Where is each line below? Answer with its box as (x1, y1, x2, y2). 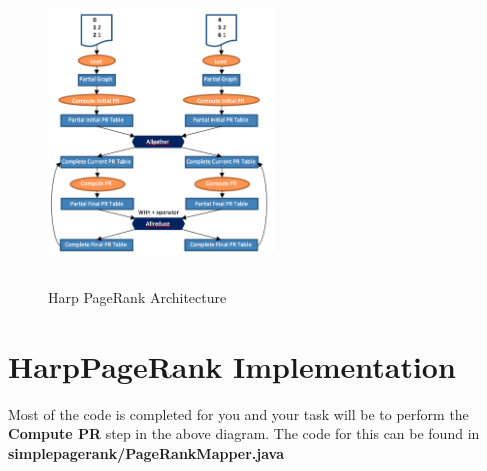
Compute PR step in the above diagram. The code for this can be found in (8, 423, 480, 444)
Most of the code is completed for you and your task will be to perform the (8, 403, 469, 424)
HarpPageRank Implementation (8, 345, 456, 386)
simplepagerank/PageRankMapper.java (8, 442, 284, 463)
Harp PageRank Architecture (48, 286, 227, 307)
